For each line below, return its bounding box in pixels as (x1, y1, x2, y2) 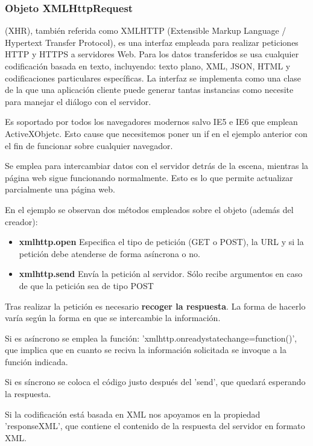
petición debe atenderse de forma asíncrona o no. (19, 247, 200, 260)
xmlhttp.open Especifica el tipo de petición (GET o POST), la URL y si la (19, 235, 304, 248)
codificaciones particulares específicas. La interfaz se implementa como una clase (5, 71, 302, 84)
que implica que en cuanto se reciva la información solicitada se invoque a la (5, 343, 286, 356)
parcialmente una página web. (5, 183, 115, 196)
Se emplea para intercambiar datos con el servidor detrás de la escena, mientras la (5, 159, 309, 172)
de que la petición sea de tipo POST (19, 279, 154, 291)
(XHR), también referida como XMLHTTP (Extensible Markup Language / (5, 24, 286, 37)
